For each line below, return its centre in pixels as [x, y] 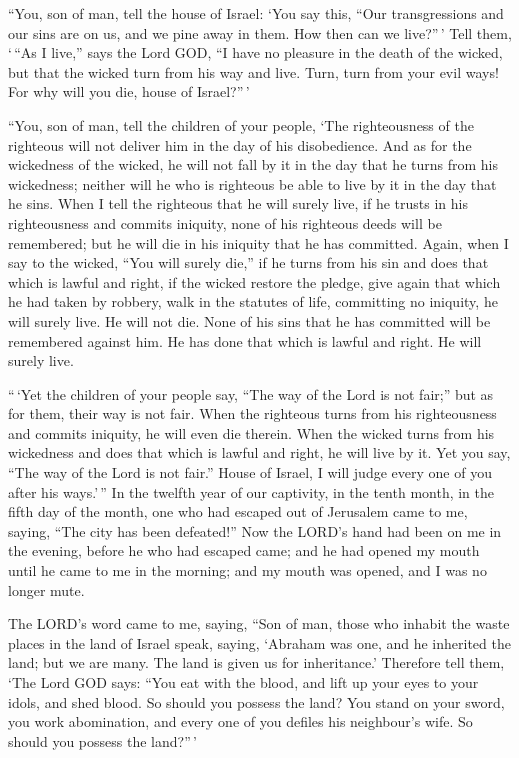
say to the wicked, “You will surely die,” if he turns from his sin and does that [248, 262]
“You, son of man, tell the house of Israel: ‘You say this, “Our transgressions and [256, 13]
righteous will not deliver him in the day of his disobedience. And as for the [240, 144]
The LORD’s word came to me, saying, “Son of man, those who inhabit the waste [259, 623]
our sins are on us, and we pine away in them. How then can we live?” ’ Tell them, [260, 32]
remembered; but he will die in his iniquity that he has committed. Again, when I [258, 242]
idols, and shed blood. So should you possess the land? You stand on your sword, [256, 701]
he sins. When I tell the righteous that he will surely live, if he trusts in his [238, 203]
